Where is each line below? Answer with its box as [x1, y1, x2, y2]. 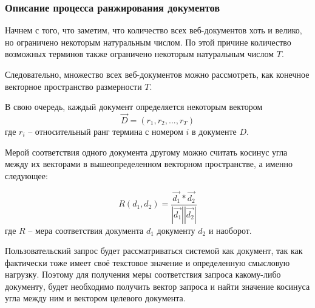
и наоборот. [208, 224, 252, 236]
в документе [192, 125, 237, 137]
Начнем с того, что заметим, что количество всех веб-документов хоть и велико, [5, 24, 302, 36]
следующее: [5, 169, 48, 182]
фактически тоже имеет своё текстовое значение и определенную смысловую [5, 256, 290, 269]
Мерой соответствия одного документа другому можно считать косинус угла [5, 145, 288, 158]
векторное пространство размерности [5, 80, 142, 92]
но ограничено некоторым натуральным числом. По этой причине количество [5, 35, 291, 48]
